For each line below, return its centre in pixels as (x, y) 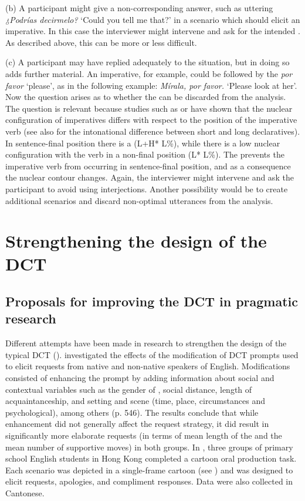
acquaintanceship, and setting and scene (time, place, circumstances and (135, 401)
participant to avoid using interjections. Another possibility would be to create (147, 188)
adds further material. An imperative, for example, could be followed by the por (149, 73)
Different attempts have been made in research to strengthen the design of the (146, 343)
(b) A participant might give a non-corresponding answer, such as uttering (139, 8)
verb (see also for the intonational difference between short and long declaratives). (153, 131)
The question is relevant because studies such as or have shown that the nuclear (149, 108)
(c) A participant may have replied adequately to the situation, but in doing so (148, 62)
